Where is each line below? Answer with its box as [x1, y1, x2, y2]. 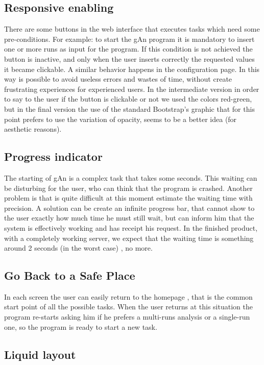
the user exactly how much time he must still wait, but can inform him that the [4, 212, 254, 223]
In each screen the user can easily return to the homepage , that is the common [4, 291, 253, 302]
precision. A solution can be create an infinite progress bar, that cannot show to [4, 202, 255, 213]
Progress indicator [4, 149, 103, 164]
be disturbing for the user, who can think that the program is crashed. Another [4, 182, 253, 193]
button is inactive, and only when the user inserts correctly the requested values [4, 53, 255, 64]
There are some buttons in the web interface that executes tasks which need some [4, 23, 260, 34]
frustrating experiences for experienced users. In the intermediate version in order [4, 83, 259, 94]
